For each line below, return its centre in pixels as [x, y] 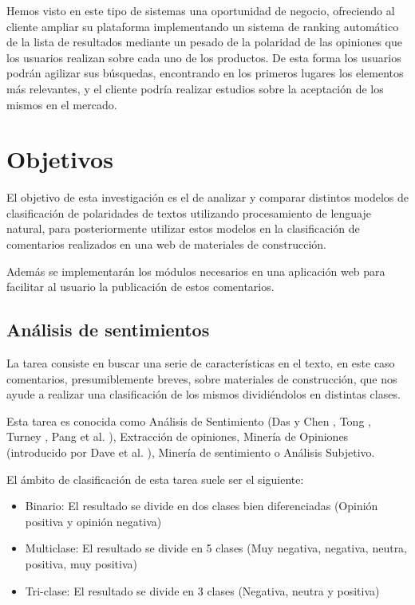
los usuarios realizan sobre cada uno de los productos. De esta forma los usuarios [204, 57]
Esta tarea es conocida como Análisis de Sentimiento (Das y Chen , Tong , [189, 420]
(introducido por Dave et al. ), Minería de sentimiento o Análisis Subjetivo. [191, 452]
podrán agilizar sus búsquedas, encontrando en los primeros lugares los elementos [205, 73]
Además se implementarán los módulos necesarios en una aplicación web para [196, 271]
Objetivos [60, 159]
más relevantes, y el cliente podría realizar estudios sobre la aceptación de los [195, 88]
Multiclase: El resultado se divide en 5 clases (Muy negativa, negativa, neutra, [216, 548]
